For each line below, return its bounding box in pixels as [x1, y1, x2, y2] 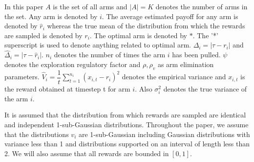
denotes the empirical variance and [122, 71, 226, 82]
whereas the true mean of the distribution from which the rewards [47, 21, 245, 31]
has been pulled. [172, 49, 221, 60]
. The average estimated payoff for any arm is [102, 11, 238, 21]
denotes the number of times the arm [54, 49, 166, 60]
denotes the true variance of [163, 83, 247, 93]
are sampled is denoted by [4, 30, 83, 40]
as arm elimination [157, 59, 214, 69]
